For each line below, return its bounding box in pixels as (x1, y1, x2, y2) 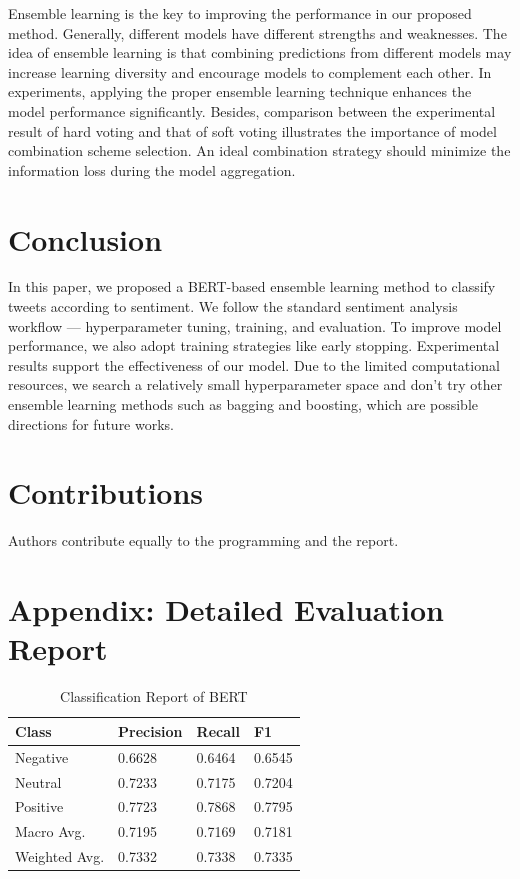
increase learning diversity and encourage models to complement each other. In (8, 61, 492, 82)
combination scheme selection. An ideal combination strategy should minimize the (8, 140, 511, 161)
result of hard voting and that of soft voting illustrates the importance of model (8, 120, 497, 141)
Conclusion (8, 218, 163, 259)
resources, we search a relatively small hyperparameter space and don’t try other (8, 374, 503, 395)
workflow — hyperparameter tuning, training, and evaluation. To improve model (8, 315, 502, 336)
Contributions (8, 472, 204, 513)
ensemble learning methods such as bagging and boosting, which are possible (8, 394, 479, 415)
